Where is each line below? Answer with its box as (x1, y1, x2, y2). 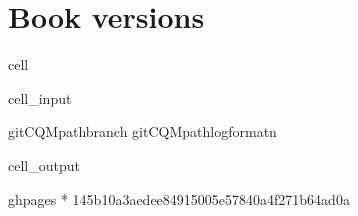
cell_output (8, 154, 80, 175)
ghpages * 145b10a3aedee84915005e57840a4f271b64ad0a (8, 188, 350, 209)
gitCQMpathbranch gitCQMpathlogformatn (8, 121, 277, 142)
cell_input (8, 87, 72, 108)
